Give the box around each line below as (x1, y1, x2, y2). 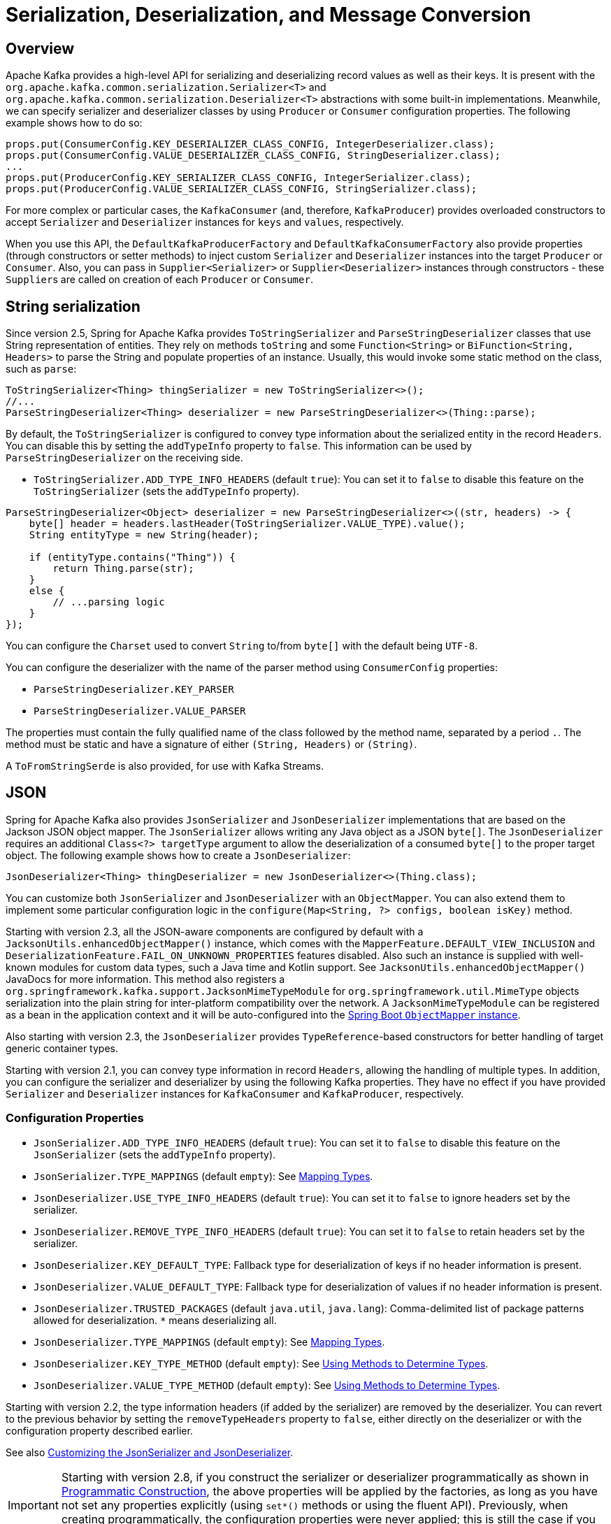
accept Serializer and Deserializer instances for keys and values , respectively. (6, 216, 404, 229)
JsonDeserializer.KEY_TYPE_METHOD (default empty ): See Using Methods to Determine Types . (34, 1357, 489, 1370)
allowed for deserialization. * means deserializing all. (34, 1314, 277, 1326)
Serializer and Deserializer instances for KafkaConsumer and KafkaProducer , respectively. (6, 1087, 464, 1100)
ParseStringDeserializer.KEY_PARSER (34, 684, 234, 696)
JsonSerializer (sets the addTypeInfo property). (34, 1148, 276, 1160)
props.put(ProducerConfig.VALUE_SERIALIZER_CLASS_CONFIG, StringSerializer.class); (6, 183, 477, 195)
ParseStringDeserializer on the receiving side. (6, 452, 243, 464)
